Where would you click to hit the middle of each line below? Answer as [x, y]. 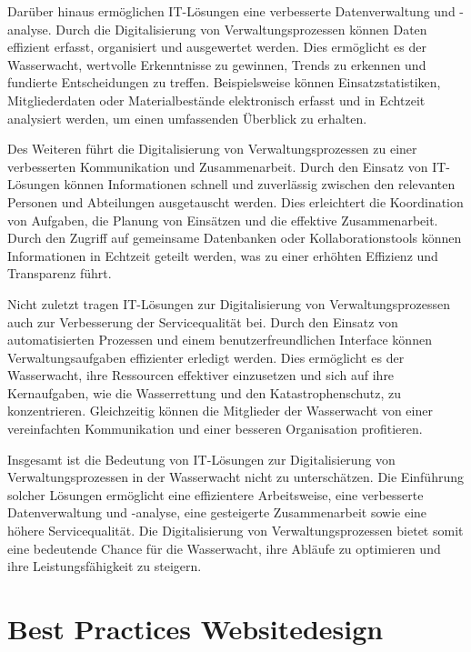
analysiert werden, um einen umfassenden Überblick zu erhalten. [187, 118]
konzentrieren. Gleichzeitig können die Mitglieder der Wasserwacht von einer [220, 411]
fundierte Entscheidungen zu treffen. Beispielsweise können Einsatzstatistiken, [224, 82]
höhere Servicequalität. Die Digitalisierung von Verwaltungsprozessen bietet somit [235, 531]
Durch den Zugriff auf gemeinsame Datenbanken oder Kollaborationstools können [235, 238]
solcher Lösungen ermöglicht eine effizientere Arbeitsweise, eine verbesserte [215, 494]
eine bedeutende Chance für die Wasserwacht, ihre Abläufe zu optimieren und [224, 548]
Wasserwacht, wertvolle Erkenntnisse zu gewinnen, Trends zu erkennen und [217, 64]
